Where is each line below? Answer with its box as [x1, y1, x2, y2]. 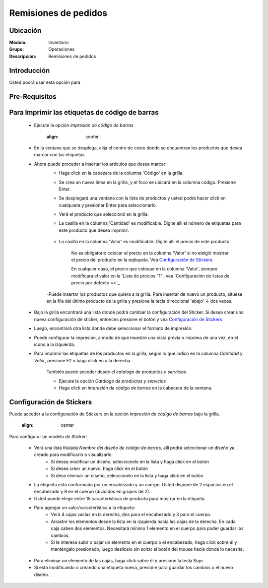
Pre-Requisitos [9, 92, 57, 101]
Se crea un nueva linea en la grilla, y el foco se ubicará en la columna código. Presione [59, 179, 236, 185]
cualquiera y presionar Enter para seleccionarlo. [59, 202, 157, 208]
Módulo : [9, 40, 27, 46]
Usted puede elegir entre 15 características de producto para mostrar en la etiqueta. [34, 495, 206, 501]
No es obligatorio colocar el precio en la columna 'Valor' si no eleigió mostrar [71, 250, 229, 256]
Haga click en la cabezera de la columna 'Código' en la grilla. [59, 170, 184, 176]
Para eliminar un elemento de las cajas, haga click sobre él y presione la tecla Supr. [34, 557, 204, 563]
